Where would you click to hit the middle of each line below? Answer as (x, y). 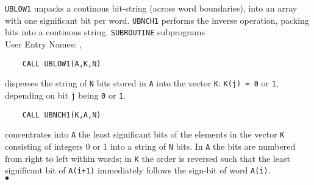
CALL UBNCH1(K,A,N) (62, 115)
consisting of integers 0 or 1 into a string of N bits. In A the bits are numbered (150, 146)
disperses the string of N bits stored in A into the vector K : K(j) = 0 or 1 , (142, 83)
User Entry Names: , (43, 44)
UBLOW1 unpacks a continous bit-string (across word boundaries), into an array (151, 8)
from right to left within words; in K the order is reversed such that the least (148, 158)
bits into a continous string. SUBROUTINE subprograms (105, 32)
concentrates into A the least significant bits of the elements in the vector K (145, 134)
